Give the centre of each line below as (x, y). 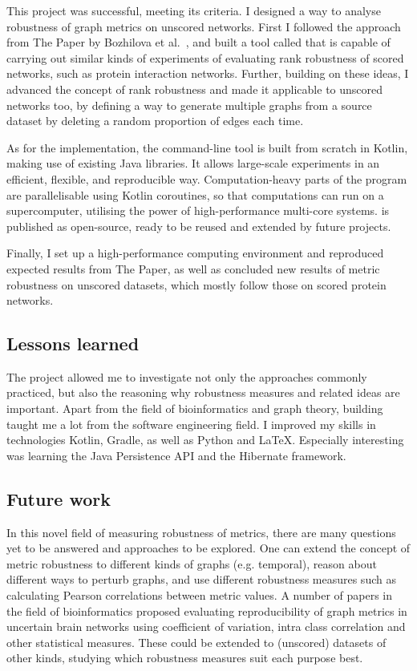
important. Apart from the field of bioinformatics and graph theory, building (195, 408)
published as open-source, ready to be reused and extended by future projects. (199, 226)
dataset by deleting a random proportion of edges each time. (155, 121)
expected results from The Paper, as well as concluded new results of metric (193, 268)
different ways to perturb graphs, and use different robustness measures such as (201, 579)
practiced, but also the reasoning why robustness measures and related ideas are (203, 392)
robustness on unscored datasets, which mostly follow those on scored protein (196, 284)
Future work (59, 498)
